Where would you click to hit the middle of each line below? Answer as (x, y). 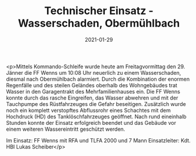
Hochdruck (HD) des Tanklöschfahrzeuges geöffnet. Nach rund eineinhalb (96, 117)
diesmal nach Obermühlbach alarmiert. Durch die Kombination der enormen (98, 79)
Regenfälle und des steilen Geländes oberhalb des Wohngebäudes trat (92, 85)
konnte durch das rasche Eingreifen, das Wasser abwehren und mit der (92, 98)
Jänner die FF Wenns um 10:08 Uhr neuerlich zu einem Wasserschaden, (94, 72)
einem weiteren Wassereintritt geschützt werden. (66, 129)
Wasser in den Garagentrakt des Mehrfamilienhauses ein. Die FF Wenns (93, 91)
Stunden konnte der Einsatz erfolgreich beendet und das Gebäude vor (91, 122)
